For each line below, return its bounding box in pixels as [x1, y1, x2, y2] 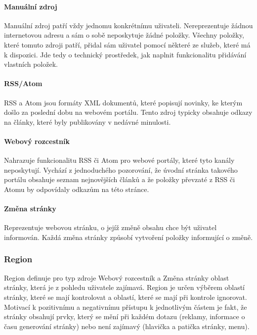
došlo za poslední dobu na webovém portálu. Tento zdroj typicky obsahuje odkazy [4, 107, 253, 117]
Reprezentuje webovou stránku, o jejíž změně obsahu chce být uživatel [4, 222, 217, 233]
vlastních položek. [4, 59, 58, 69]
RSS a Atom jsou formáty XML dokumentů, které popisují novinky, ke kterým [4, 97, 243, 107]
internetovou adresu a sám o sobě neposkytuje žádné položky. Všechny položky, [4, 30, 244, 40]
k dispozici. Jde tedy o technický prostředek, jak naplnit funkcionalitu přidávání [4, 49, 247, 59]
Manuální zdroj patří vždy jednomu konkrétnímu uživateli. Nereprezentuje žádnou [4, 20, 253, 30]
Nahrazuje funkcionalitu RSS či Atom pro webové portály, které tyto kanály [4, 155, 235, 165]
